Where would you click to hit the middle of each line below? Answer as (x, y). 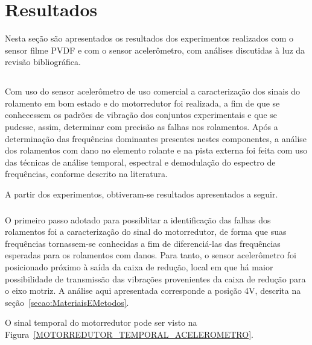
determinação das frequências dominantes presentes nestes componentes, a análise (156, 138)
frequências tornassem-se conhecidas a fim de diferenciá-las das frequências (143, 243)
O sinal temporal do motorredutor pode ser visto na (101, 322)
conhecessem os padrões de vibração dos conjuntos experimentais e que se (141, 115)
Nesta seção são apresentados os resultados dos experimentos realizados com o (149, 38)
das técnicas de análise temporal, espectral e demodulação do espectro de (140, 162)
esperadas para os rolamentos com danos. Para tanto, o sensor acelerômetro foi (151, 255)
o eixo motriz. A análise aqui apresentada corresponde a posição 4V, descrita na (153, 291)
